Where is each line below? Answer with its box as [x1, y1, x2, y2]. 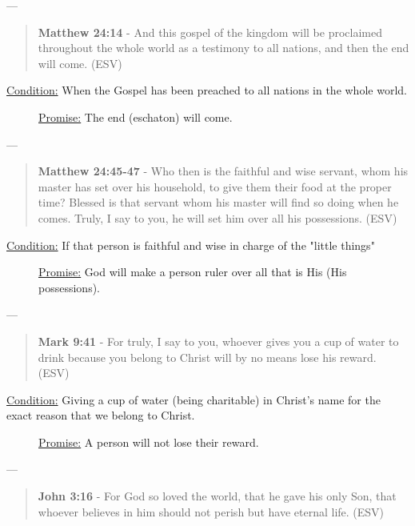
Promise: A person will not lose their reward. [38, 433, 259, 450]
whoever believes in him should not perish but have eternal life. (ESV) [38, 503, 385, 520]
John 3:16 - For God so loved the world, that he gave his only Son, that [38, 488, 397, 504]
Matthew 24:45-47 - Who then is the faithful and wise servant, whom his [38, 163, 409, 179]
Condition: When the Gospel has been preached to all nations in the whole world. [6, 82, 407, 98]
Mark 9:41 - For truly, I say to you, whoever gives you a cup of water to [38, 332, 399, 349]
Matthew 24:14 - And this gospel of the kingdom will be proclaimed [38, 23, 382, 40]
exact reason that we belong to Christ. [6, 407, 195, 424]
